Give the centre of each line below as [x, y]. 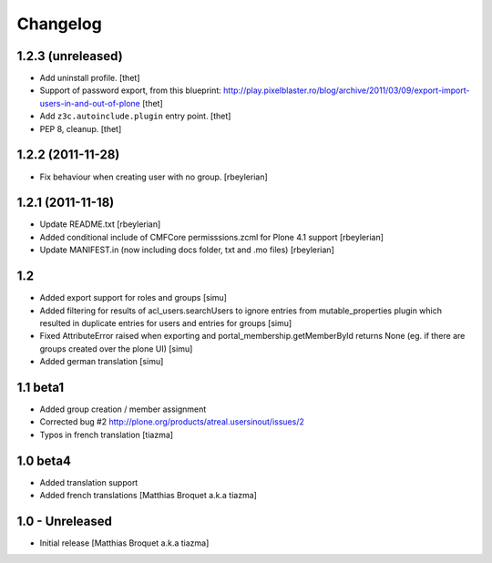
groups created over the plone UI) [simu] [116, 348]
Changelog [59, 24]
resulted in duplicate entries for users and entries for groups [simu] [166, 322]
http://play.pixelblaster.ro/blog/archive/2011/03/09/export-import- [347, 90]
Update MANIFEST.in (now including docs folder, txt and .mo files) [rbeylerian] [187, 250]
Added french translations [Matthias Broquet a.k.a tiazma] [148, 496]
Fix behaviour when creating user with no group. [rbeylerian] [154, 177]
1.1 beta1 [41, 387]
